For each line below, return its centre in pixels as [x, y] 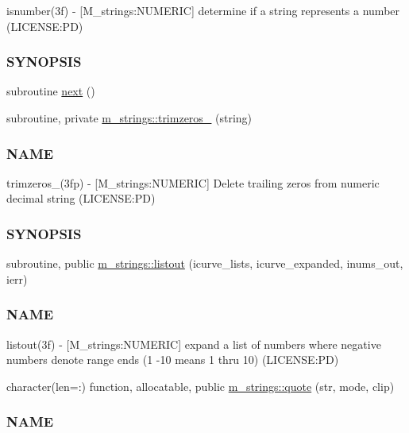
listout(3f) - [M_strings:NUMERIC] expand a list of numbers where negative [194, 344]
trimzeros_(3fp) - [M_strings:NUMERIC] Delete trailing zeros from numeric [193, 182]
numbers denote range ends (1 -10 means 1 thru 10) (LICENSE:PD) [173, 360]
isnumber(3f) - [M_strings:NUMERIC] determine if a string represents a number [203, 10]
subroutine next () [51, 91]
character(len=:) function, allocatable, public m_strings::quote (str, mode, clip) [201, 386]
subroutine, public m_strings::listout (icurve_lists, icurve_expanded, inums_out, [205, 263]
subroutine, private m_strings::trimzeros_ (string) [129, 118]
